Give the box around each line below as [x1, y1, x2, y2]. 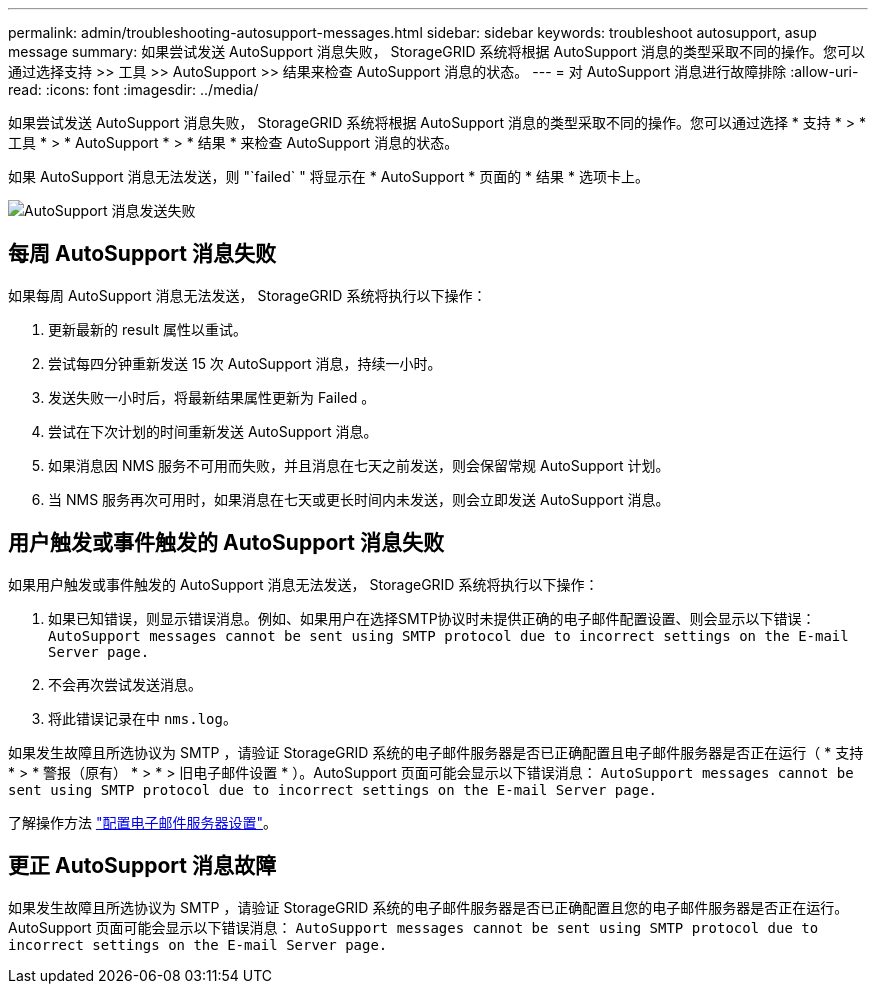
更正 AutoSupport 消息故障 [8, 853, 276, 879]
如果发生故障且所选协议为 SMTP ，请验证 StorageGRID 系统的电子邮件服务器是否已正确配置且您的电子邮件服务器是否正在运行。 [8, 898, 849, 916]
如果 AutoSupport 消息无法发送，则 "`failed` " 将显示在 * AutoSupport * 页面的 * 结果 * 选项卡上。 [8, 168, 649, 185]
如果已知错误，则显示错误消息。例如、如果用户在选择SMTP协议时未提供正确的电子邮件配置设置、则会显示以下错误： [48, 609, 816, 627]
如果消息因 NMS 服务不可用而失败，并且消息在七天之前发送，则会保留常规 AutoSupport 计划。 [48, 456, 670, 474]
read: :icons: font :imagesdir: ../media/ [8, 81, 259, 98]
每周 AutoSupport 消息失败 [8, 241, 276, 267]
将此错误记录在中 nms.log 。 [48, 709, 237, 727]
